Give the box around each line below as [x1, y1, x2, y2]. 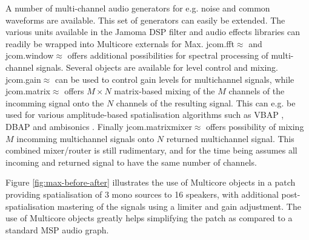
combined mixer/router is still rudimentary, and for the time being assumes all [5, 144, 297, 157]
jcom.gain [5, 73, 41, 85]
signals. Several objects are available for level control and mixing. [36, 60, 278, 73]
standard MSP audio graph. [5, 223, 109, 236]
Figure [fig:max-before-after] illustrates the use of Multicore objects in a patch [5, 176, 296, 189]
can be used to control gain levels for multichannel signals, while [55, 73, 294, 85]
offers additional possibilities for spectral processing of [67, 49, 268, 62]
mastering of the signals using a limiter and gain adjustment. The [57, 199, 301, 212]
